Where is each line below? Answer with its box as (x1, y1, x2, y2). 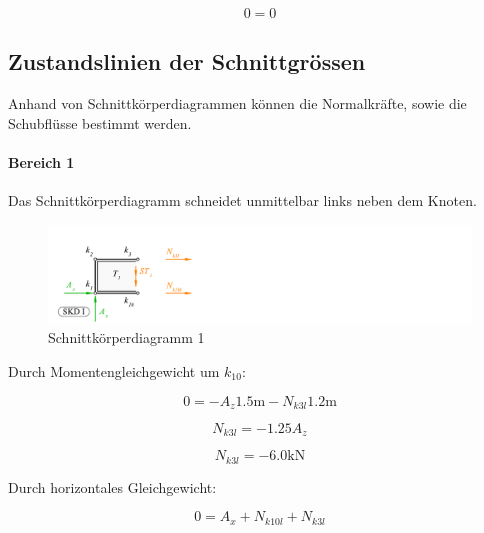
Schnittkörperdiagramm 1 (48, 327, 205, 348)
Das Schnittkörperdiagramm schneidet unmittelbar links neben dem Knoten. (8, 190, 477, 211)
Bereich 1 (8, 151, 75, 172)
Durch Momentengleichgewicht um (8, 360, 220, 381)
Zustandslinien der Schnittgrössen (8, 46, 366, 77)
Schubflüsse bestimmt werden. (8, 112, 192, 133)
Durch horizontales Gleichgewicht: (8, 476, 217, 497)
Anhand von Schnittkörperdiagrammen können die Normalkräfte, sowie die (8, 93, 467, 114)
